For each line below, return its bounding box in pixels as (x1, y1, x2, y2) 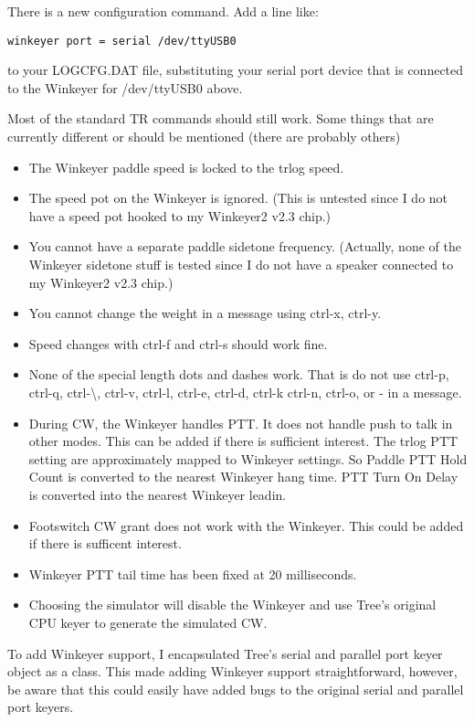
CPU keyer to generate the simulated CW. (28, 612, 268, 632)
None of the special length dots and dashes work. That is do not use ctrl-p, (28, 365, 449, 384)
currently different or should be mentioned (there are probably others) (7, 127, 401, 146)
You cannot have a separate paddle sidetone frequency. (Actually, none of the (28, 237, 461, 256)
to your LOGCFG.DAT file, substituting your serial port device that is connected (7, 60, 464, 80)
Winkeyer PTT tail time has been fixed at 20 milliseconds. (28, 564, 357, 583)
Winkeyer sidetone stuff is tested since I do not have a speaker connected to (28, 255, 454, 273)
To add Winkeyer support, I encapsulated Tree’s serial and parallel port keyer (7, 643, 443, 663)
